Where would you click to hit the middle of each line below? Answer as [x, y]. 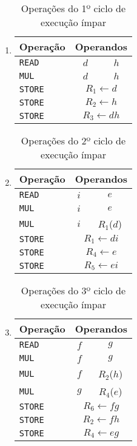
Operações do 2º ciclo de [73, 140]
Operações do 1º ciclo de [73, 8]
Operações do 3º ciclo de [73, 290]
